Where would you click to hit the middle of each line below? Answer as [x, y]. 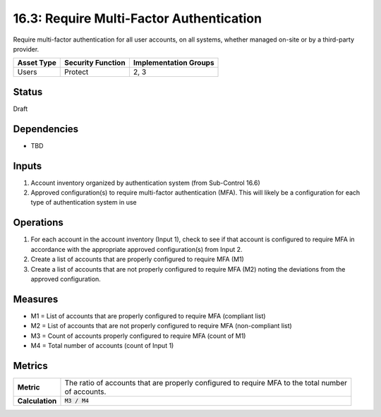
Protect [77, 72]
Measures [36, 299]
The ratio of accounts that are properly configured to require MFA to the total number [206, 382]
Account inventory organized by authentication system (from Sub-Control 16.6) [145, 183]
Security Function [95, 63]
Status [28, 92]
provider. [26, 49]
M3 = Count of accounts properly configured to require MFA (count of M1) [138, 336]
